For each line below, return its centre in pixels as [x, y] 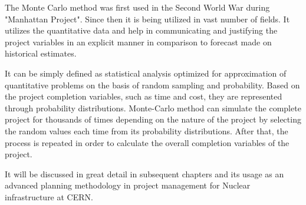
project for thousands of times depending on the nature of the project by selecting [153, 119]
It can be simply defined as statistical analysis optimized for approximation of [146, 73]
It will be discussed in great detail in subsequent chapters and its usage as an [144, 173]
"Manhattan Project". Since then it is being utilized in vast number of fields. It [147, 19]
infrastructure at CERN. [49, 196]
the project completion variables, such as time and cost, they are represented [144, 96]
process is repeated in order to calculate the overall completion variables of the [147, 142]
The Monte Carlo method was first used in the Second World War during [137, 7]
